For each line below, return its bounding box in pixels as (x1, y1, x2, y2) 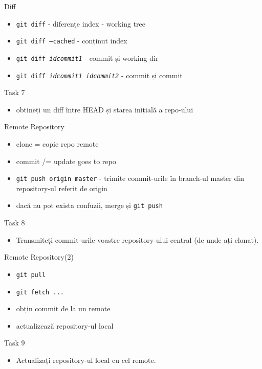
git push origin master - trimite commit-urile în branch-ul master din (16, 173, 244, 183)
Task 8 (4, 217, 25, 228)
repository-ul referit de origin (16, 182, 107, 193)
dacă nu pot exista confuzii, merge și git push (16, 200, 163, 211)
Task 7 (4, 87, 25, 98)
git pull (16, 271, 46, 279)
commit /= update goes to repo (16, 155, 116, 166)
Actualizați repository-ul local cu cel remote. (16, 354, 156, 365)
